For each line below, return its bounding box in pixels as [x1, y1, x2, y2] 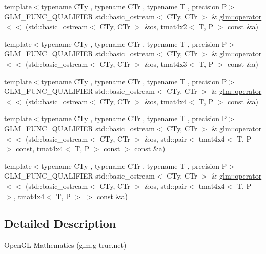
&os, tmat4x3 [144, 58, 187, 69]
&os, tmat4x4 [144, 95, 187, 106]
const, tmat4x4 [16, 143, 63, 154]
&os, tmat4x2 [144, 21, 187, 32]
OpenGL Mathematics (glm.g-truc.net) [4, 240, 127, 250]
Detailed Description [4, 216, 116, 231]
